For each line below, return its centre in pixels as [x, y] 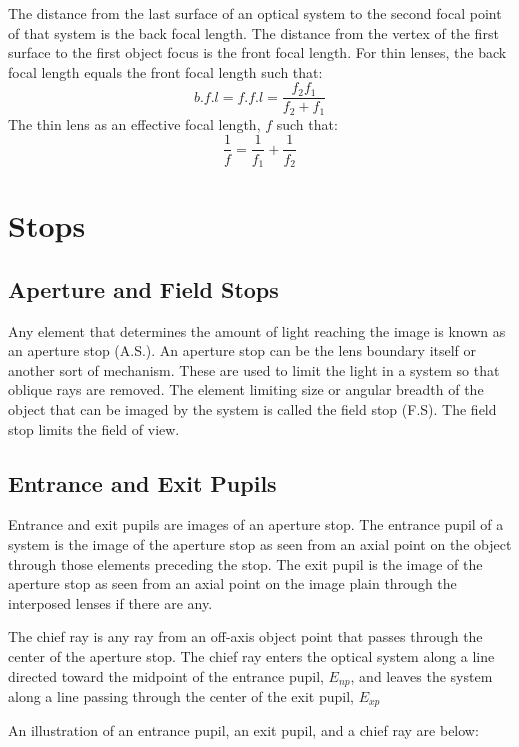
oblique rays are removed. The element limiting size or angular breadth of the [246, 389]
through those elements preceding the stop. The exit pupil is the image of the [245, 563]
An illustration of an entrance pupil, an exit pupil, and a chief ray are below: [243, 730]
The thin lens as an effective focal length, [134, 123]
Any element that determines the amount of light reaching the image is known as [257, 330]
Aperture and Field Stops [143, 288]
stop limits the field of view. [94, 428]
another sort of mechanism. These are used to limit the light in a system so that [254, 369]
